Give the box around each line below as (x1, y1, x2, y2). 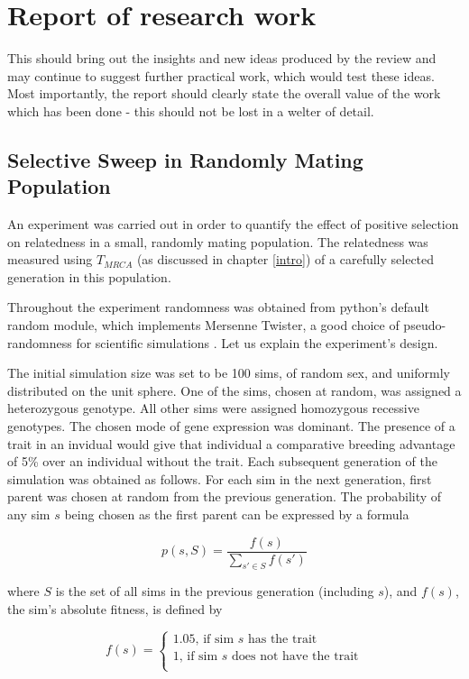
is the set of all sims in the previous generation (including (55, 582, 374, 601)
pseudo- (403, 316, 446, 335)
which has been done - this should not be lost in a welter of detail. (7, 101, 374, 120)
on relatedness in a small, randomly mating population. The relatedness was (7, 232, 428, 251)
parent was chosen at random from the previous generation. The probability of (7, 487, 442, 506)
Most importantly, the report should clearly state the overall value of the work (7, 84, 441, 103)
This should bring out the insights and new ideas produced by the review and (7, 49, 437, 68)
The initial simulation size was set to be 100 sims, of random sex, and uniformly (7, 363, 450, 382)
